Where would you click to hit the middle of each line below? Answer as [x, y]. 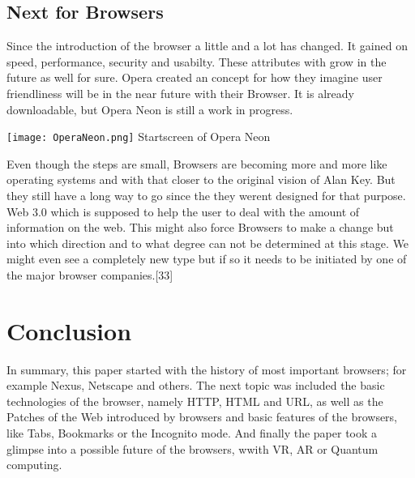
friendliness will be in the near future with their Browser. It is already [180, 93]
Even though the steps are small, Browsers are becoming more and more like [197, 163]
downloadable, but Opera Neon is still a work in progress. [150, 109]
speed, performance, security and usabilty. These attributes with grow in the [197, 61]
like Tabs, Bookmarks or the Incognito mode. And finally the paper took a [192, 433]
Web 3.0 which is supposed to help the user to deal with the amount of [183, 211]
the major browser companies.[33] [90, 274]
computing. [34, 465]
